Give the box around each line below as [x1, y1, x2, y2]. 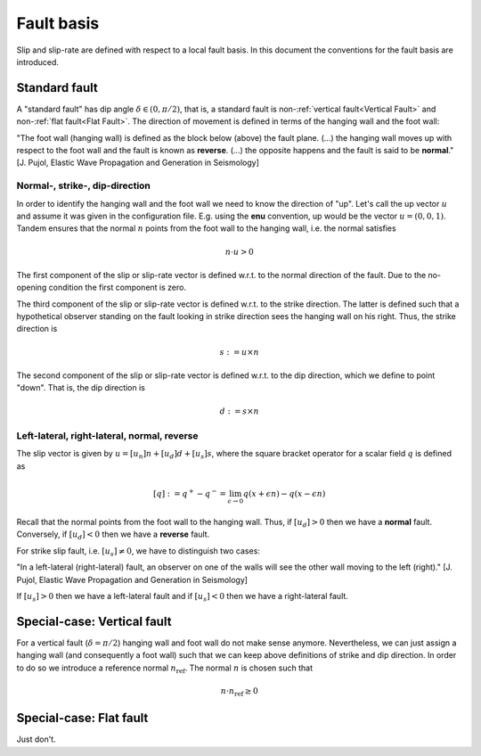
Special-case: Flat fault [16, 711, 149, 726]
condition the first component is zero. [48, 282, 187, 293]
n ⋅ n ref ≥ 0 [220, 686, 258, 698]
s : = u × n [219, 347, 260, 357]
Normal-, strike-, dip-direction [16, 179, 151, 192]
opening [16, 282, 47, 293]
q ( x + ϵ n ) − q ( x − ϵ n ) [242, 489, 326, 499]
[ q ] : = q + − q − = [152, 487, 227, 499]
